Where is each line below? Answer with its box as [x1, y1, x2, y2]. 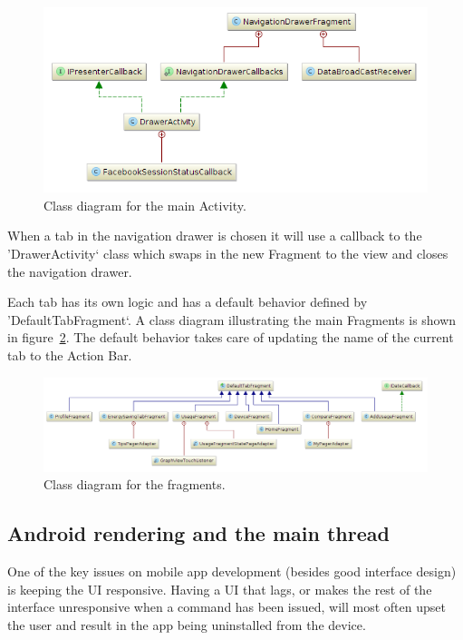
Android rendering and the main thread [7, 519, 390, 547]
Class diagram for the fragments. [43, 475, 226, 494]
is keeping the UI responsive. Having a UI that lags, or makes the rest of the [7, 579, 432, 598]
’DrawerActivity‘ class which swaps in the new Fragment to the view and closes [7, 244, 449, 263]
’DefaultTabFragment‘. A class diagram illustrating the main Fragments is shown [7, 310, 457, 329]
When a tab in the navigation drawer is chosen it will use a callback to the [7, 226, 422, 245]
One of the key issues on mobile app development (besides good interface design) [7, 561, 457, 580]
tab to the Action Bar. [7, 346, 132, 365]
